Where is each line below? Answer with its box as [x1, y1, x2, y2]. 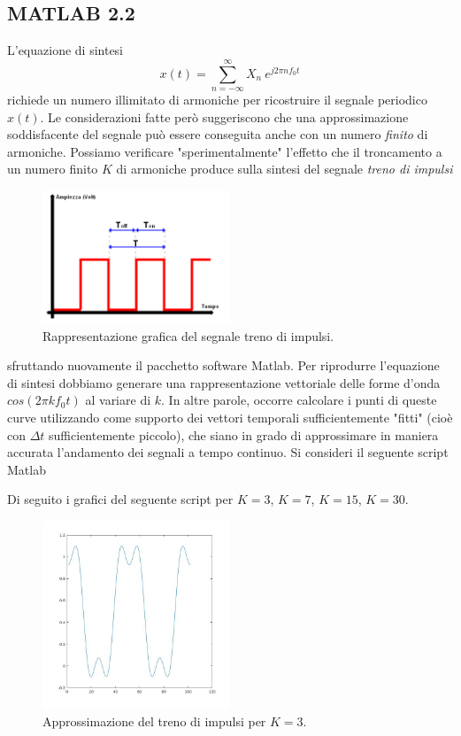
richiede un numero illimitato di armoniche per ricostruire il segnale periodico [7, 89, 427, 108]
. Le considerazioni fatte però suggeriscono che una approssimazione [40, 107, 409, 126]
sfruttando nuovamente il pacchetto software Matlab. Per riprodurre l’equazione [7, 356, 440, 375]
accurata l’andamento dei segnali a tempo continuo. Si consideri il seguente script [7, 443, 449, 461]
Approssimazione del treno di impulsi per [42, 711, 266, 730]
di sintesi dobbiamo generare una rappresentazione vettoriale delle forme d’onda [7, 373, 441, 391]
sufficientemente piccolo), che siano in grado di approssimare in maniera [49, 425, 439, 444]
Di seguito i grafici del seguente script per [7, 490, 234, 508]
